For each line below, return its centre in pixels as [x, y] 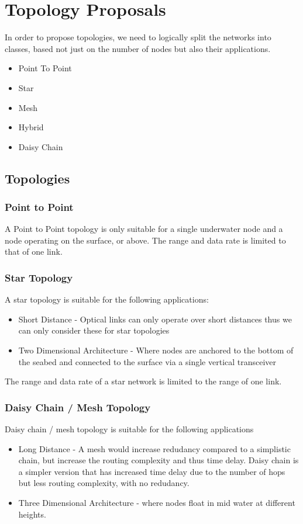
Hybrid [31, 127]
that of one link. [34, 251]
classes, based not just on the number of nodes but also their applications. [138, 48]
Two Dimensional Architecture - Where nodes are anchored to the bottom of [156, 350]
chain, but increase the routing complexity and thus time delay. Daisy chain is [159, 460]
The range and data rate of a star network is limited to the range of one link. [143, 381]
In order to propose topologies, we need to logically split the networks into [138, 37]
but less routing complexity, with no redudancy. [104, 483]
